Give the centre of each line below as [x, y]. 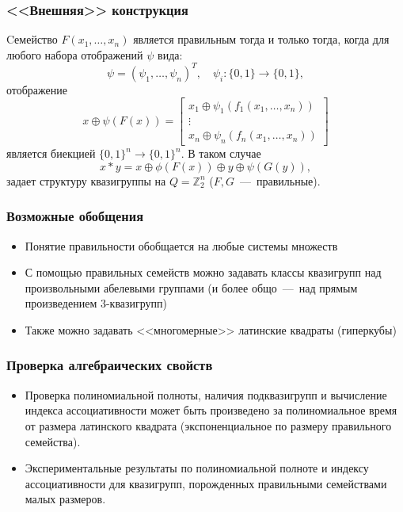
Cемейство [32, 39]
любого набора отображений [75, 54]
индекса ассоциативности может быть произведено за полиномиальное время [211, 410]
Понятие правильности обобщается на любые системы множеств [181, 245]
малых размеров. [65, 499]
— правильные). [280, 180]
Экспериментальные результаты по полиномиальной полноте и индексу [197, 468]
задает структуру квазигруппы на [86, 180]
